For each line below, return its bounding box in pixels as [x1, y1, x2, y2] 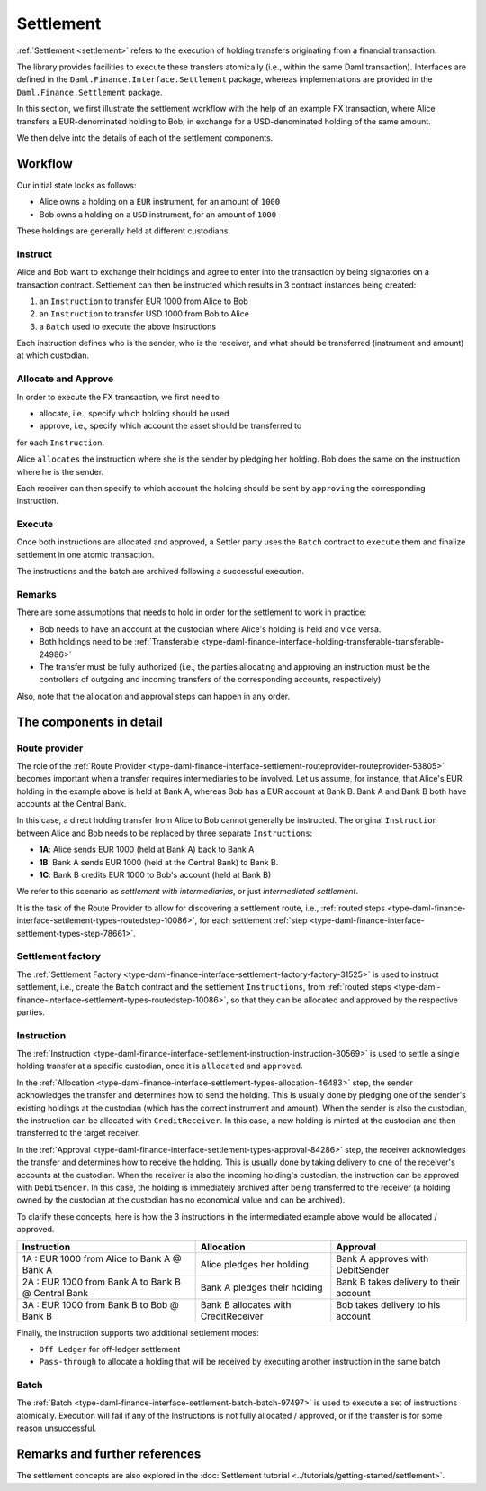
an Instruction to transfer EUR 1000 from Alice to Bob [39, 296, 249, 306]
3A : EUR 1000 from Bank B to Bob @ [22, 1298, 179, 1311]
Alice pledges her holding [200, 1258, 310, 1270]
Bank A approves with [336, 1252, 429, 1265]
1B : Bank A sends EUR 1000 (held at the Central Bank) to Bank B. [39, 856, 279, 867]
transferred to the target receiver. [16, 1128, 140, 1139]
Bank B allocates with [200, 1298, 292, 1311]
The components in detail [16, 714, 163, 729]
